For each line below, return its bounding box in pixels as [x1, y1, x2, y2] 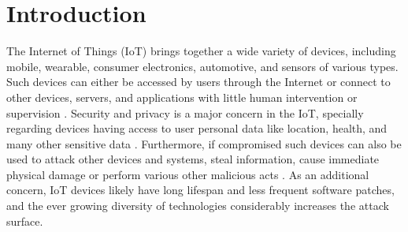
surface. [6, 212, 43, 229]
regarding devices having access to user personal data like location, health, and [6, 120, 388, 137]
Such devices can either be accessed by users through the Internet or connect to [6, 73, 391, 90]
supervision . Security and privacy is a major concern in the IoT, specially [6, 104, 364, 121]
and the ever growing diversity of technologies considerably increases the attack [6, 197, 389, 214]
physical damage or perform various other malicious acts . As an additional [6, 166, 369, 182]
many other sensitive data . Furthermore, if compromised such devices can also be [6, 135, 402, 152]
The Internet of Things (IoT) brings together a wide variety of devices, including [6, 43, 396, 59]
